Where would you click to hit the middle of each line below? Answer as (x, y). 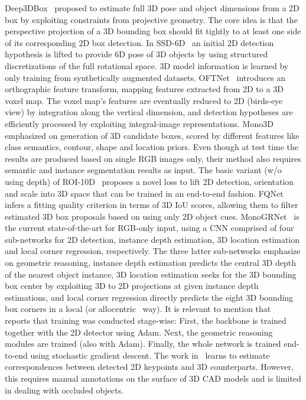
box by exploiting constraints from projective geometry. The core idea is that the (151, 19)
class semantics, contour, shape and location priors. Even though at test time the (152, 147)
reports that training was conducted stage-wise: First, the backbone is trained (146, 321)
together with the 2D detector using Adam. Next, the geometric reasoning (139, 332)
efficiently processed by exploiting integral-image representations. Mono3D (139, 123)
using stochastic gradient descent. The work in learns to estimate (150, 355)
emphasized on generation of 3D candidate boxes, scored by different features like (152, 135)
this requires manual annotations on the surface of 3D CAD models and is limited (153, 378)
